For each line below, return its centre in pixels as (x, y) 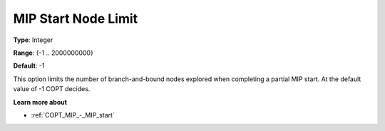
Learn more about (40, 102)
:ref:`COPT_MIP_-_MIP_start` (73, 115)
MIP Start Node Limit (76, 19)
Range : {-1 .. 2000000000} (53, 53)
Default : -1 (29, 66)
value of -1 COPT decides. (52, 89)
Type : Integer (33, 40)
